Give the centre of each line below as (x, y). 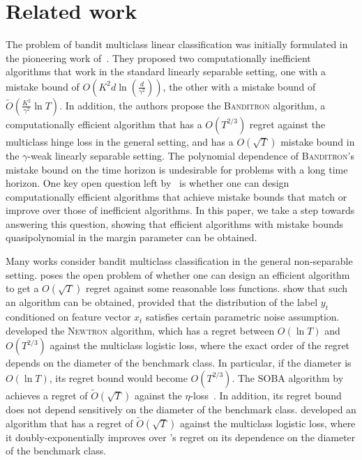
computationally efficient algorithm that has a (104, 124)
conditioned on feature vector (68, 317)
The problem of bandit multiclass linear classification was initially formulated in (177, 44)
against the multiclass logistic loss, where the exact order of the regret (200, 345)
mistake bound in (318, 141)
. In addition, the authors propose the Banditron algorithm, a (193, 105)
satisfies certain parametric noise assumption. (243, 317)
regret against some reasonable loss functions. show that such (217, 288)
